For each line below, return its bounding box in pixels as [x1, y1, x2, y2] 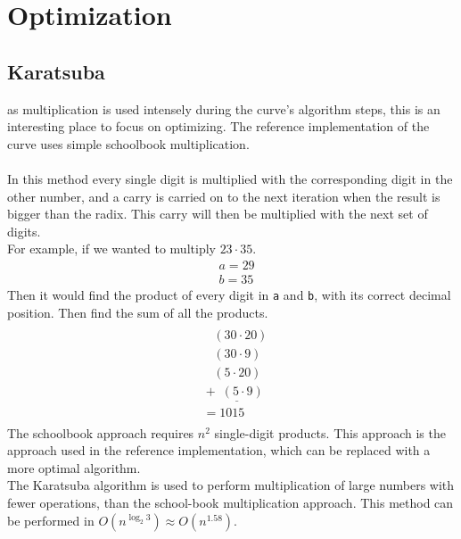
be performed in [7, 510, 95, 529]
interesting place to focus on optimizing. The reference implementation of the [7, 117, 430, 136]
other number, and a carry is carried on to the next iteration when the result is [7, 187, 440, 205]
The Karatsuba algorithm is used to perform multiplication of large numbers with [7, 476, 455, 494]
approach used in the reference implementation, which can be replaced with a [7, 441, 431, 460]
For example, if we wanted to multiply [7, 239, 216, 258]
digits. [7, 221, 41, 240]
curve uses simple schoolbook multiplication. [7, 134, 250, 153]
